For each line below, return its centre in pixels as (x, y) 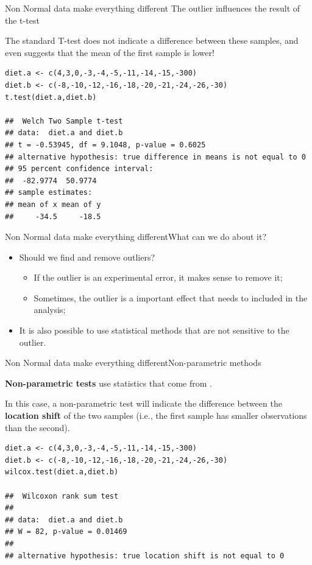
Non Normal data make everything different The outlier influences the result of (153, 8)
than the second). (37, 427)
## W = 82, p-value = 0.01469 (66, 532)
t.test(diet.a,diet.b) (51, 97)
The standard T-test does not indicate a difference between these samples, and (152, 40)
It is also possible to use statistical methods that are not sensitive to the (154, 330)
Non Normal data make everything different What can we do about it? (136, 237)
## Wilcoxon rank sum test (62, 496)
